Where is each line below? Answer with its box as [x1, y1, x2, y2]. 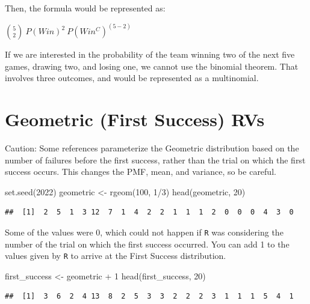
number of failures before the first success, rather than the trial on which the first [5, 153, 306, 166]
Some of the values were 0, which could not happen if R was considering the [5, 225, 284, 238]
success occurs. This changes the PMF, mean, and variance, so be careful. [5, 165, 276, 178]
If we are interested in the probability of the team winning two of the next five [5, 48, 295, 61]
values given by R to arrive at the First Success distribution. [5, 249, 226, 262]
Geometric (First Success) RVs [5, 107, 265, 131]
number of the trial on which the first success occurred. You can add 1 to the [5, 237, 290, 250]
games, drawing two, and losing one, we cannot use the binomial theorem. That [5, 59, 299, 72]
